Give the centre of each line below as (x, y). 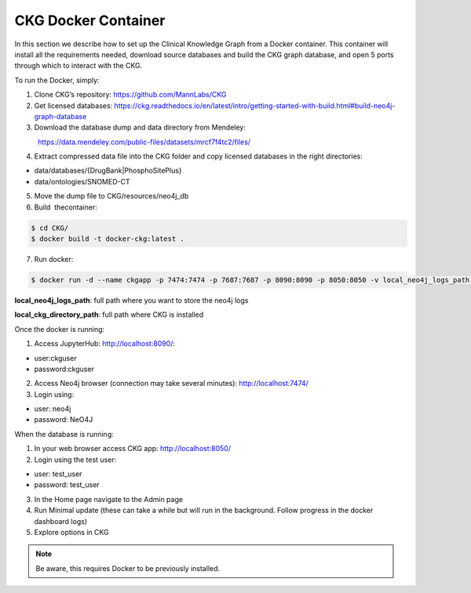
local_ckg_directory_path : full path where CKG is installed (109, 315)
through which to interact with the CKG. (78, 66)
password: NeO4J (64, 420)
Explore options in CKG (71, 532)
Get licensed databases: (73, 105)
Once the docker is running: (60, 329)
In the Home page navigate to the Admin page (109, 499)
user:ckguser (56, 358)
